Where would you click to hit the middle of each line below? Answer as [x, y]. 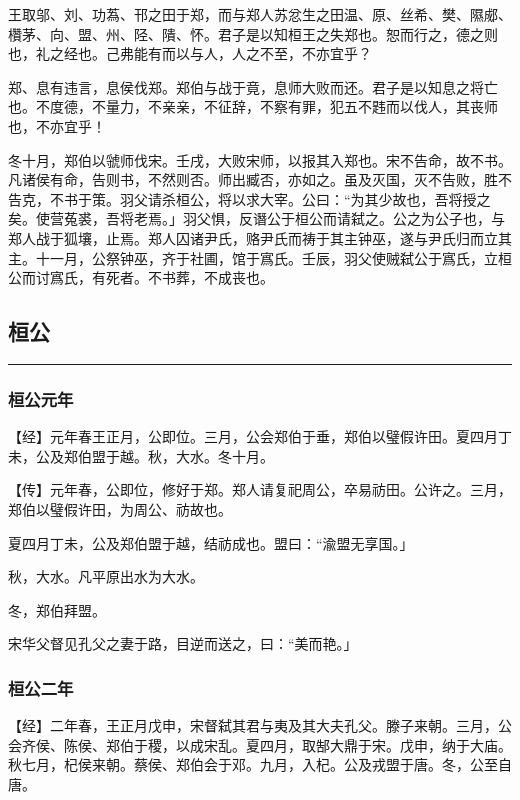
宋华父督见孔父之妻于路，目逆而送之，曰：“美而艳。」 [183, 643]
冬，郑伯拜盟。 [57, 609]
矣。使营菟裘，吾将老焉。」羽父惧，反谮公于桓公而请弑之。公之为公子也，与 [256, 218]
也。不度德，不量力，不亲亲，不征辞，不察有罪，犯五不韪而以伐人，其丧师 [253, 106]
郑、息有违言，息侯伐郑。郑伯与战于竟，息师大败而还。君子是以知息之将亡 [253, 86]
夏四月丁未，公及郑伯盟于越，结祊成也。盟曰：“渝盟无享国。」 [211, 542]
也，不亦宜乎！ [57, 125]
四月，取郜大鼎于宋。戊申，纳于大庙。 [385, 744]
